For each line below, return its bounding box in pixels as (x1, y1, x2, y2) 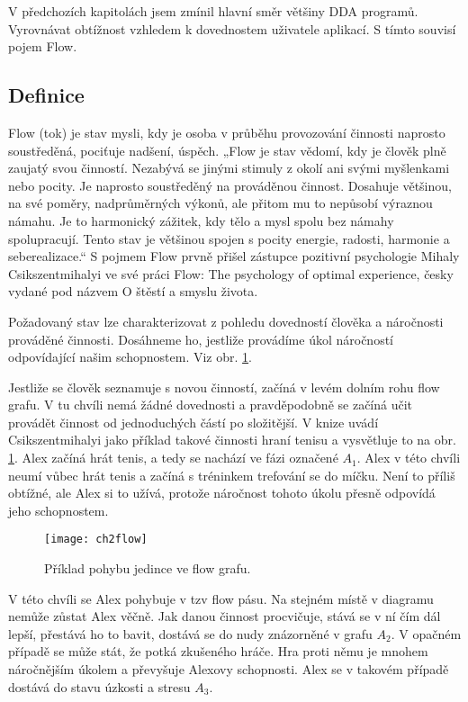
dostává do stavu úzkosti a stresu (8, 677, 191, 696)
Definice (8, 81, 85, 109)
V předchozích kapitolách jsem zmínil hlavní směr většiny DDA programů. (8, 2, 418, 20)
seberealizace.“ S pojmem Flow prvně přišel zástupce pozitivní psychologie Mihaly (8, 247, 460, 265)
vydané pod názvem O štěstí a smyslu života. (8, 282, 258, 301)
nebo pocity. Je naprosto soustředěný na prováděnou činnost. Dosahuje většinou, (8, 175, 452, 194)
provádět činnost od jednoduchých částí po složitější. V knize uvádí (8, 412, 379, 431)
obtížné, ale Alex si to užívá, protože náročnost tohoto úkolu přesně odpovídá (8, 483, 436, 502)
